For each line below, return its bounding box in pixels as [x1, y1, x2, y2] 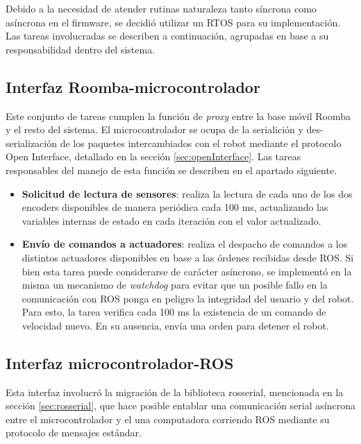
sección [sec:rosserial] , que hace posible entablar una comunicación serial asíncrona [6, 398, 355, 413]
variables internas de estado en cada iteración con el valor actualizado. [22, 213, 321, 228]
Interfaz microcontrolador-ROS [6, 352, 234, 373]
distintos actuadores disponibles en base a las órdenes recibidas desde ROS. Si [22, 250, 354, 264]
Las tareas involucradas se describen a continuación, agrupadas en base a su [6, 28, 329, 43]
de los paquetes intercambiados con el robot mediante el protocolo [60, 135, 342, 150]
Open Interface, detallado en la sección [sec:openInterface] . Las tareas [6, 149, 301, 164]
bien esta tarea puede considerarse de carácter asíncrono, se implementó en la [22, 264, 352, 278]
